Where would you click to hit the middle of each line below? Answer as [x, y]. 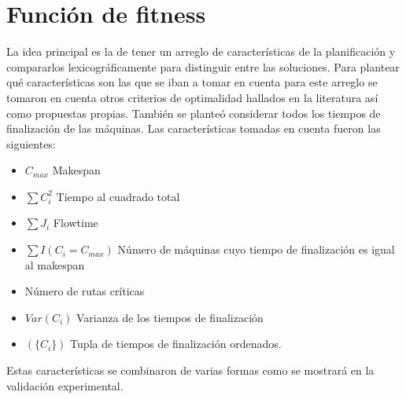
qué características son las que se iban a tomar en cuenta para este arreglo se [192, 82]
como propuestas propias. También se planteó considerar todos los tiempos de [194, 113]
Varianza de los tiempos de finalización [170, 317]
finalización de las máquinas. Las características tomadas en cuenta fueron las [194, 128]
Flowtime [76, 223]
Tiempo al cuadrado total [118, 196]
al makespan [55, 264]
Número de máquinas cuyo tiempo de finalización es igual [256, 249]
